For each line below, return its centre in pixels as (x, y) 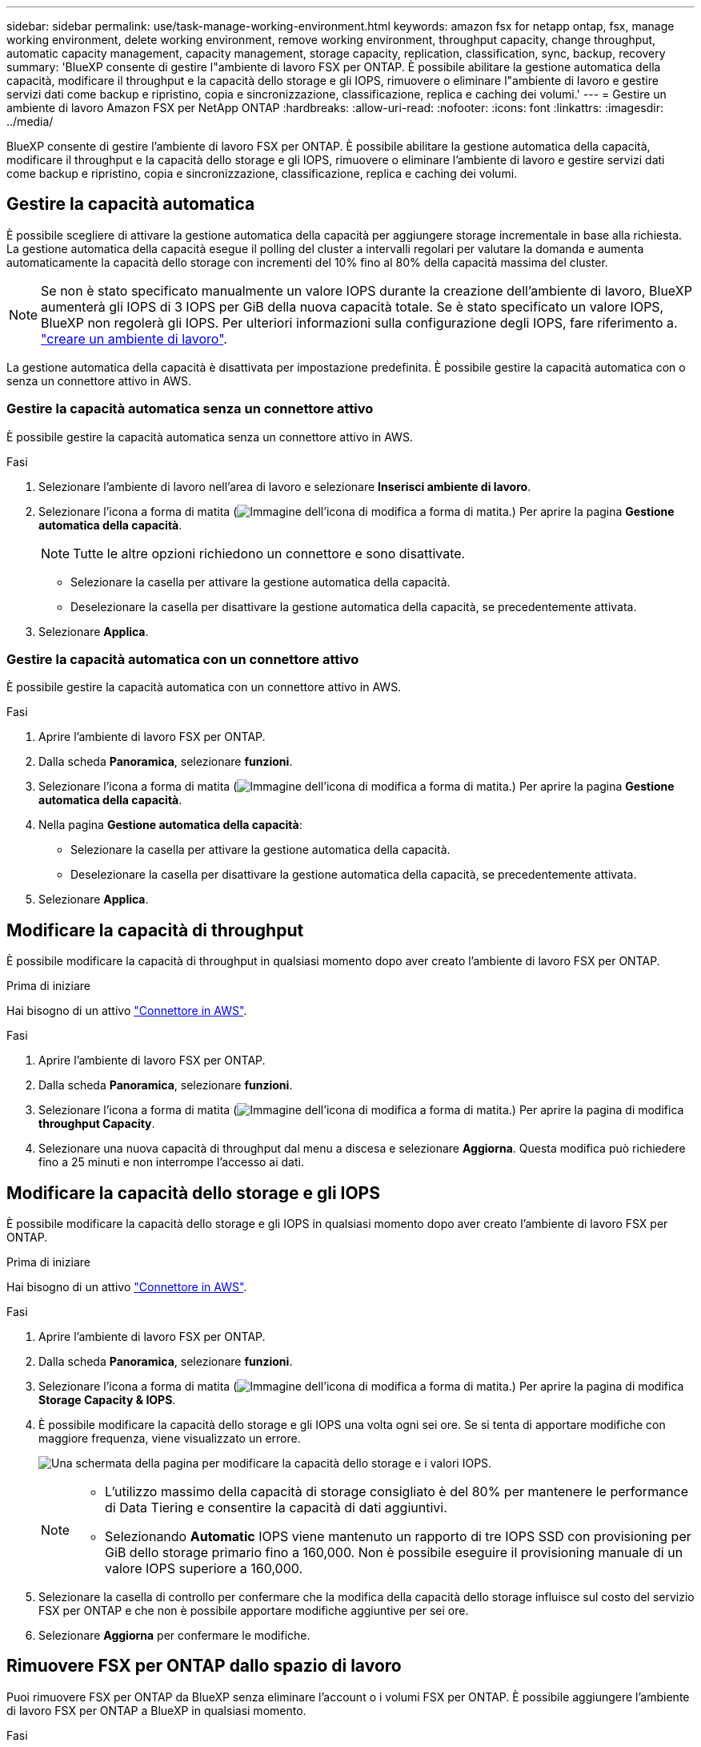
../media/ (30, 121)
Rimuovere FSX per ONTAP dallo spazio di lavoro (204, 1666)
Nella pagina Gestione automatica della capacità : (170, 825)
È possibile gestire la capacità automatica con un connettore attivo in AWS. (204, 687)
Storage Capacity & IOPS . (107, 1400)
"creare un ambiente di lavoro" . (134, 338)
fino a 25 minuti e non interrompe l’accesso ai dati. (171, 1162)
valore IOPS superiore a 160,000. (204, 1569)
